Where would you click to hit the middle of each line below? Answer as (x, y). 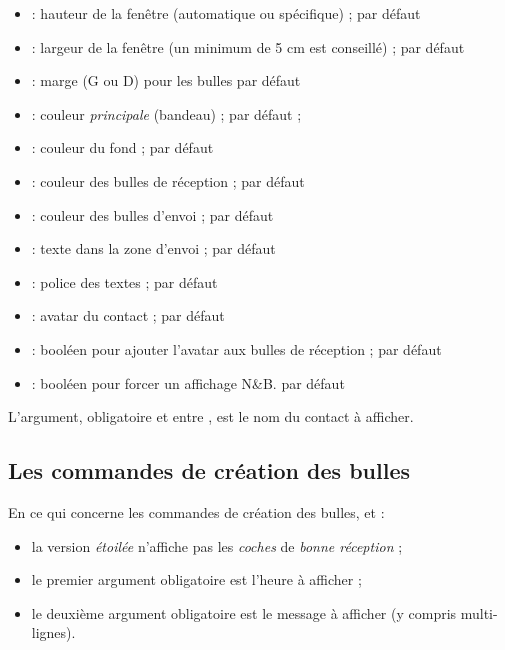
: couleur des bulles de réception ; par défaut (168, 180)
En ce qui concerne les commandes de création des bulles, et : (196, 511)
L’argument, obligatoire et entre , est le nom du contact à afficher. (211, 416)
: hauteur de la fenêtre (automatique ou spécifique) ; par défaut (226, 13)
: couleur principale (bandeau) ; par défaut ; (166, 113)
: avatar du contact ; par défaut (128, 315)
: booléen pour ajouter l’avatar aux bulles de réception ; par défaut (236, 348)
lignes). (53, 632)
